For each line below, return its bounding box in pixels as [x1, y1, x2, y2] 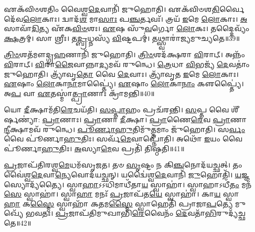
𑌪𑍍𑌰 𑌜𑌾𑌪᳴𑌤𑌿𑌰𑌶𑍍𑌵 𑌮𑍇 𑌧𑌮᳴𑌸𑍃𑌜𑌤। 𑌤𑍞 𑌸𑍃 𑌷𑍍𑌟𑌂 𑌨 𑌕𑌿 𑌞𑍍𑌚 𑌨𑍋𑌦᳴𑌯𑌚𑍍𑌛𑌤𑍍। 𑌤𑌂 [4, 160, 242, 170]
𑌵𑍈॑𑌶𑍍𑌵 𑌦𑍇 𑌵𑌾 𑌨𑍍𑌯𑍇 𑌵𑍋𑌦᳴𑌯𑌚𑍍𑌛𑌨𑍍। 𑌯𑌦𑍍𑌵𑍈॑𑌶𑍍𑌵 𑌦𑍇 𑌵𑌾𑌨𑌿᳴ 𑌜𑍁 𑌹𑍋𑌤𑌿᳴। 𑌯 [4, 169, 242, 179]
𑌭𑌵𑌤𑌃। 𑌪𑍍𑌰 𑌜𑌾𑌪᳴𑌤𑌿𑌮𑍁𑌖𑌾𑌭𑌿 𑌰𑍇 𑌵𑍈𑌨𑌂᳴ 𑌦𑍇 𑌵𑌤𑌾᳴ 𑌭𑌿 [25, 208, 217, 218]
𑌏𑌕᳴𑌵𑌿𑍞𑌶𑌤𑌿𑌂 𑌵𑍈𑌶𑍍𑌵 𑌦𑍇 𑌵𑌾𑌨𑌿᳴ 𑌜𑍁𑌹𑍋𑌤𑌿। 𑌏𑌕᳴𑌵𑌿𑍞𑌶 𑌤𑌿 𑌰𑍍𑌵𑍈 [4, 4, 245, 14]
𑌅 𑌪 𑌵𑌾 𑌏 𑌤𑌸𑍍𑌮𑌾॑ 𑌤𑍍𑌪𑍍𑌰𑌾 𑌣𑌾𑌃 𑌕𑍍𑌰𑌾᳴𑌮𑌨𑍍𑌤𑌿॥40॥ [4, 88, 155, 98]
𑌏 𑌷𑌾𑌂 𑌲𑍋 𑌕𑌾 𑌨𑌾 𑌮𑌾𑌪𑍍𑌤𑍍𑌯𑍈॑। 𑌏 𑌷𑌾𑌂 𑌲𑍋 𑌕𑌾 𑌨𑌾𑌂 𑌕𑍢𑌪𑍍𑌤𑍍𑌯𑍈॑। [4, 78, 244, 89]
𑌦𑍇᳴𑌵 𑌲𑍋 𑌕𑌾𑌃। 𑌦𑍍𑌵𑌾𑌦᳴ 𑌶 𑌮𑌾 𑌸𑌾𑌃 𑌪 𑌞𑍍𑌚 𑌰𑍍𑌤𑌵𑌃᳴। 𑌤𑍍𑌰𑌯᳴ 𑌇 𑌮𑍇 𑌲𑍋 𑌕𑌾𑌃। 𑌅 [4, 13, 248, 24]
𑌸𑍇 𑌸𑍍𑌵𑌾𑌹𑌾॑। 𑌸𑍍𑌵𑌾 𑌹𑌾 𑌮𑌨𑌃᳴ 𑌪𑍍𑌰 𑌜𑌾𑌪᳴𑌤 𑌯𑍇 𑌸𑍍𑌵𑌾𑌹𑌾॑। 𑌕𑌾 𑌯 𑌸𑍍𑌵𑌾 [4, 189, 239, 199]
